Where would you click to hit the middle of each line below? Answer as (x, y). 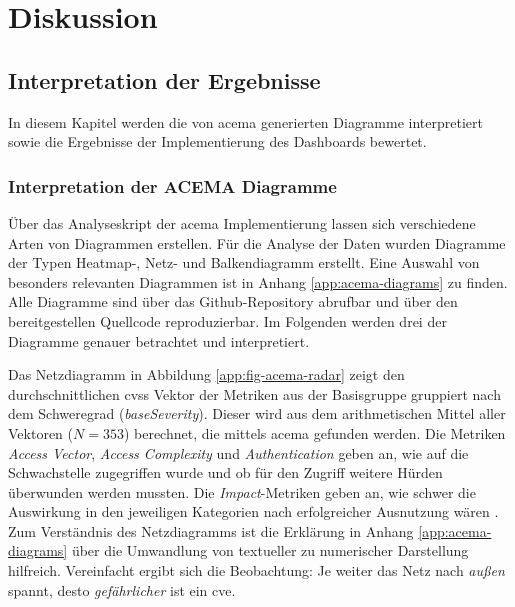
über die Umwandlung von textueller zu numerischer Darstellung (270, 550)
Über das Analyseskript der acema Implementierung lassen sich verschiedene (242, 222)
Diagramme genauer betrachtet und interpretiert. (159, 340)
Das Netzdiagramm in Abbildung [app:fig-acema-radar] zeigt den (206, 374)
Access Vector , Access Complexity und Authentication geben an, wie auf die (238, 452)
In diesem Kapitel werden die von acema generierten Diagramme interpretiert (245, 121)
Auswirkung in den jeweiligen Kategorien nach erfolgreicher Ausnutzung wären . (253, 511)
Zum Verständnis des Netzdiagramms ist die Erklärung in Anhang (211, 530)
